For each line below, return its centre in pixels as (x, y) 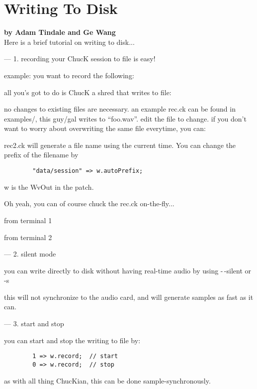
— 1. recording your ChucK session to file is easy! (80, 59)
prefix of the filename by (41, 155)
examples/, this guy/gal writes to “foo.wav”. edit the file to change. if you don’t (125, 118)
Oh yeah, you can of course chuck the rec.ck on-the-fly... (89, 203)
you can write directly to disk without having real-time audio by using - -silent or (128, 270)
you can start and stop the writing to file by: (72, 340)
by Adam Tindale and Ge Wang (60, 32)
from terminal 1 (28, 220)
